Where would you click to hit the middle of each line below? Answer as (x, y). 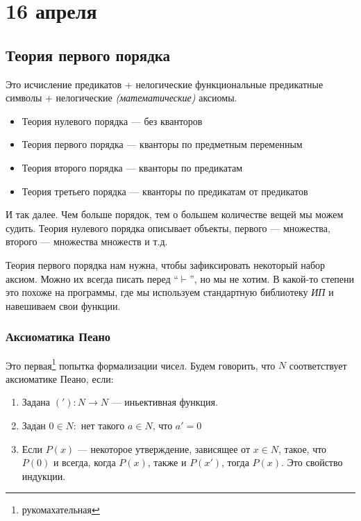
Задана (36, 402)
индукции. (44, 475)
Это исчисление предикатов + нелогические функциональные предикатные (165, 84)
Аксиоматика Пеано (58, 337)
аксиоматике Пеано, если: (60, 378)
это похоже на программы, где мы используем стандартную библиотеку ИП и (170, 292)
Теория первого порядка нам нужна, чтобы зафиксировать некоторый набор (166, 264)
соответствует (318, 365)
